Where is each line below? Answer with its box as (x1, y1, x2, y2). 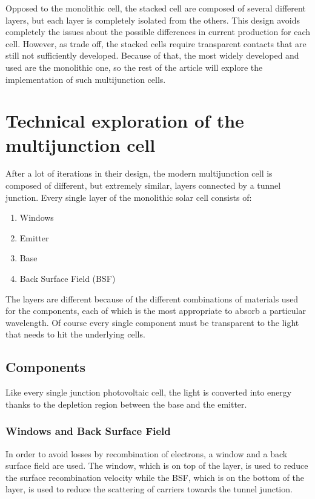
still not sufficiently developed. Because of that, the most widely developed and (5, 49, 299, 62)
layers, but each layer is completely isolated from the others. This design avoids (5, 13, 300, 26)
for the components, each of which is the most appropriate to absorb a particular (5, 304, 306, 317)
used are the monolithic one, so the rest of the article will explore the (5, 60, 263, 73)
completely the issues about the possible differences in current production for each (5, 25, 311, 38)
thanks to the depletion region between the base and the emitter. (5, 397, 247, 410)
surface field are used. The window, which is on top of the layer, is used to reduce (5, 459, 308, 472)
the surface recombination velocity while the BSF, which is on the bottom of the (5, 471, 304, 483)
